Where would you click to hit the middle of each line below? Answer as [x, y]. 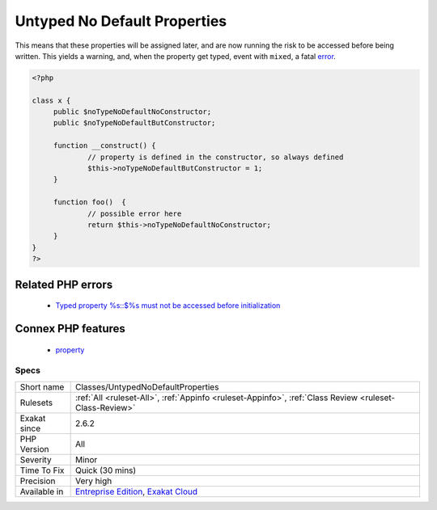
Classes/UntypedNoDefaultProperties [147, 386]
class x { [51, 100]
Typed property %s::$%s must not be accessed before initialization [168, 306]
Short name [42, 386]
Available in [42, 491]
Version [34, 449]
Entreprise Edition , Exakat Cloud [136, 491]
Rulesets [36, 403]
